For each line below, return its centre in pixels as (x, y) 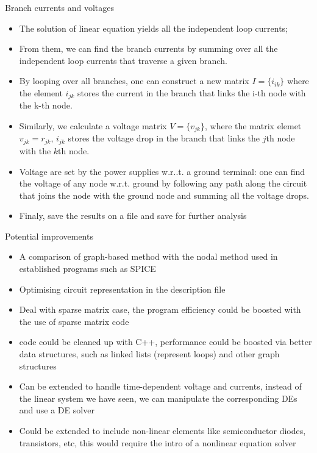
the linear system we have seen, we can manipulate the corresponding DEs (158, 398)
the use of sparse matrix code (74, 321)
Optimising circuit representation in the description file (122, 289)
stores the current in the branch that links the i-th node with (192, 92)
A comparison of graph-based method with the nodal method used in (148, 256)
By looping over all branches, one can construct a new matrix (134, 81)
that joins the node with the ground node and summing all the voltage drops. (164, 195)
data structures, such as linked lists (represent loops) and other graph (149, 354)
